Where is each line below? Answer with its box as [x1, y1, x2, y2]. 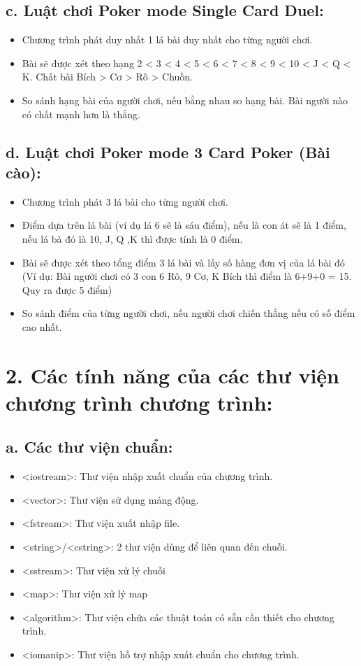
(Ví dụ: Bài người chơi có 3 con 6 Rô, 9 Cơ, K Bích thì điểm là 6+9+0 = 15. [22, 269, 352, 283]
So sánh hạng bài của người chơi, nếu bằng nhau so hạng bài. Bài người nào [22, 92, 348, 107]
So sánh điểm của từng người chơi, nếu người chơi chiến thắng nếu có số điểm [22, 306, 355, 320]
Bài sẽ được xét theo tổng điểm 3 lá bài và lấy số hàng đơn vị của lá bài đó [22, 255, 345, 269]
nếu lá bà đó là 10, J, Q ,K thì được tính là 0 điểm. [22, 231, 243, 246]
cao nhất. [22, 319, 62, 334]
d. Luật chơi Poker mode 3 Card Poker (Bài [6, 141, 330, 162]
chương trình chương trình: [6, 388, 273, 416]
